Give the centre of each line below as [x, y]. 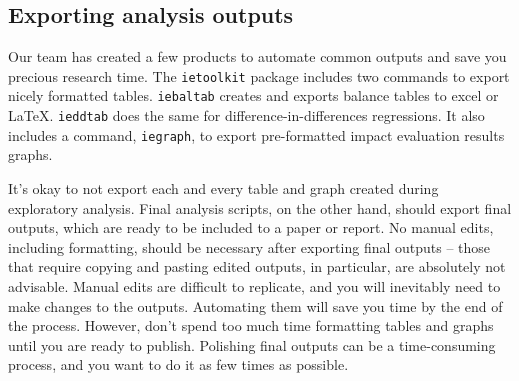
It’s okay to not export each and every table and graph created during [223, 188]
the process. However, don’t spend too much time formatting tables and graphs [251, 325]
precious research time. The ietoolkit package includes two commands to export [259, 75]
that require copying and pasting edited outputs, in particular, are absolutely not [257, 266]
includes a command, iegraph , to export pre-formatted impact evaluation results [256, 134]
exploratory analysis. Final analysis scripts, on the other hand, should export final [260, 207]
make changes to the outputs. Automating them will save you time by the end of [255, 305]
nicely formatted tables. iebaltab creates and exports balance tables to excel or [253, 95]
